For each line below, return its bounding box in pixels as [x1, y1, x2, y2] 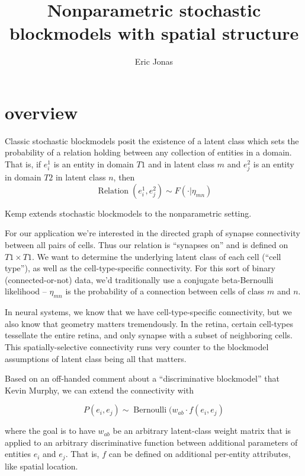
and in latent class [148, 158, 215, 170]
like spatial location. [5, 459, 78, 472]
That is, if [5, 158, 41, 170]
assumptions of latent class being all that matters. [5, 352, 187, 364]
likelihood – [5, 285, 47, 297]
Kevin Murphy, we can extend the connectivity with [5, 383, 194, 396]
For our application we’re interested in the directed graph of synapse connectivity [5, 227, 300, 239]
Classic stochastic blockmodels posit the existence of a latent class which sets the [5, 134, 299, 147]
